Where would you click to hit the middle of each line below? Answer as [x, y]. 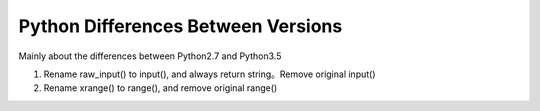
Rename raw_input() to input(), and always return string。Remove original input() [209, 74]
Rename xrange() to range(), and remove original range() [160, 88]
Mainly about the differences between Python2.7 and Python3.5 [150, 56]
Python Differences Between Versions [180, 26]
